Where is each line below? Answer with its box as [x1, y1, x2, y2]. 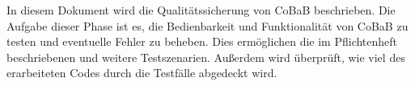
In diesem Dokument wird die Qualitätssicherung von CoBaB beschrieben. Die [6, 2, 396, 18]
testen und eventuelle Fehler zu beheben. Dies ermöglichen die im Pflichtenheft [6, 33, 398, 50]
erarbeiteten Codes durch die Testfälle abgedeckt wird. [6, 64, 277, 81]
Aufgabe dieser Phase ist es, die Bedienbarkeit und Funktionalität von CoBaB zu [6, 17, 409, 34]
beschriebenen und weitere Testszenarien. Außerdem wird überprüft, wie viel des [6, 48, 405, 65]
